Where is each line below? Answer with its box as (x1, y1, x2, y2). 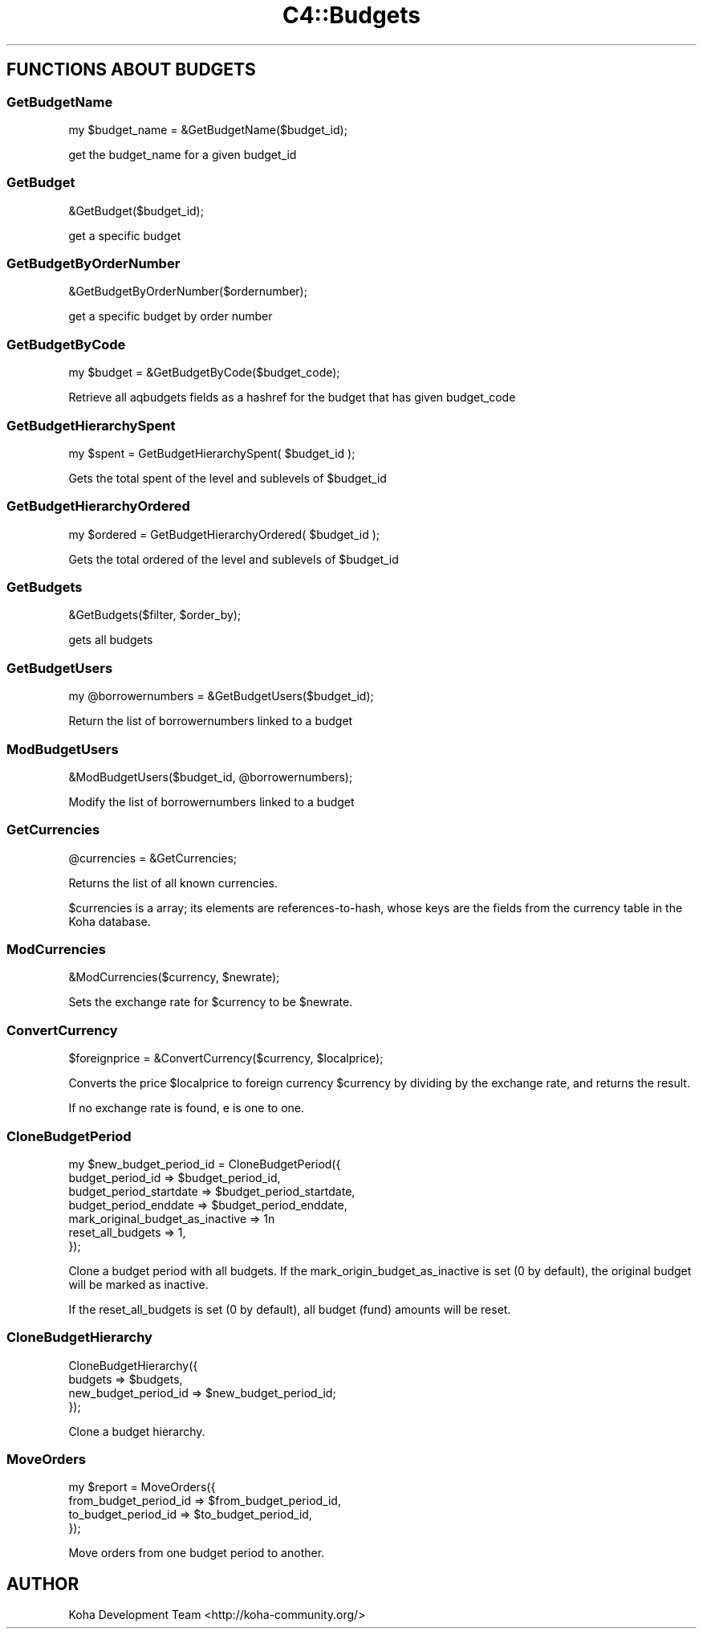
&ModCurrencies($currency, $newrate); (68, 970, 280, 985)
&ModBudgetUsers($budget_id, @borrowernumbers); (68, 769, 353, 784)
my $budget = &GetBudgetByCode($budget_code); (68, 365, 340, 380)
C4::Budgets (282, 2, 421, 29)
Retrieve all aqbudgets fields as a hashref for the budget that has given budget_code (68, 390, 516, 405)
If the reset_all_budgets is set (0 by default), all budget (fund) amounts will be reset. (68, 1302, 511, 1316)
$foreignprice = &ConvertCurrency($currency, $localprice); (68, 1051, 384, 1066)
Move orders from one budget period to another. (68, 1546, 325, 1560)
